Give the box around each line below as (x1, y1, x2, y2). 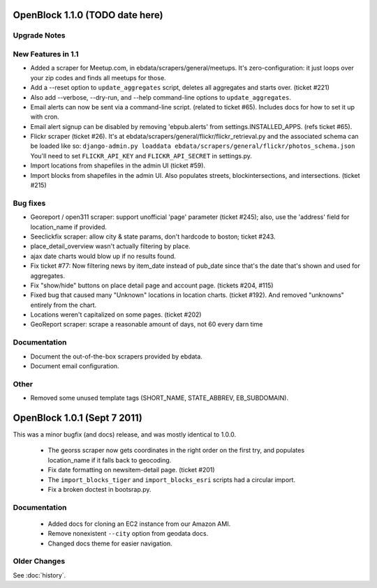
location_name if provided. (30, 223, 108, 231)
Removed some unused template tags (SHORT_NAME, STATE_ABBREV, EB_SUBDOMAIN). (30, 394, 289, 402)
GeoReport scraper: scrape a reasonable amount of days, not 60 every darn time (30, 320, 263, 329)
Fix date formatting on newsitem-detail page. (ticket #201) (47, 466, 216, 474)
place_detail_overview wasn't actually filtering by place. (30, 242, 191, 250)
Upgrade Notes (13, 31, 66, 40)
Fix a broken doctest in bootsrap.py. (47, 485, 151, 493)
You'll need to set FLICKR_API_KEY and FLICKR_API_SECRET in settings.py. (30, 151, 253, 160)
